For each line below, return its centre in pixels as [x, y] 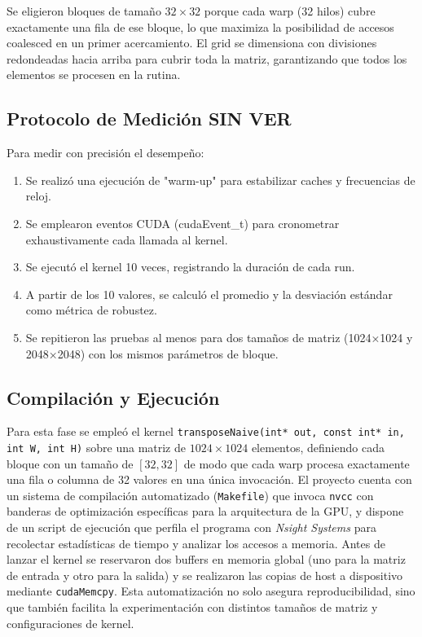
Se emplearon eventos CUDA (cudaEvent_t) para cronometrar [182, 223]
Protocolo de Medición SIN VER [149, 119]
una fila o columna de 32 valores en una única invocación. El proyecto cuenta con [209, 479]
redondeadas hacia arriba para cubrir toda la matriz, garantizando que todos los [207, 58]
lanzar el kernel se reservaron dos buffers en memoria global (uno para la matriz [206, 559]
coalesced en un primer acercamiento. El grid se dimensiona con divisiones [192, 43]
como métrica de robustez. [91, 310]
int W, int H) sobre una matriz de [97, 447]
